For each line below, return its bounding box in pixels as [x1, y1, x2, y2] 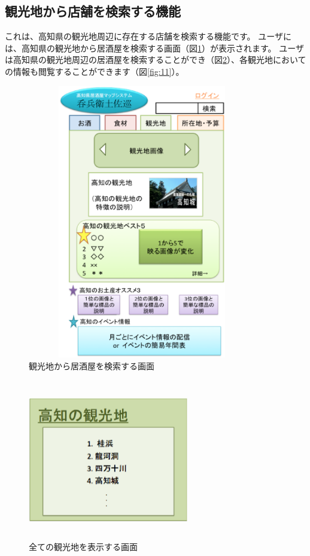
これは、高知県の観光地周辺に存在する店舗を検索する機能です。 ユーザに [5, 30, 291, 42]
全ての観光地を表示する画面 [29, 540, 138, 553]
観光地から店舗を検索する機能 [5, 2, 181, 20]
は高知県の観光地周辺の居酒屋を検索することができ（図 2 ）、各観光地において [5, 53, 306, 66]
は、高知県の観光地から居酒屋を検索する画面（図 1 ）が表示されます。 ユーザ [5, 41, 304, 54]
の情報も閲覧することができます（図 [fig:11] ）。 [5, 65, 184, 77]
